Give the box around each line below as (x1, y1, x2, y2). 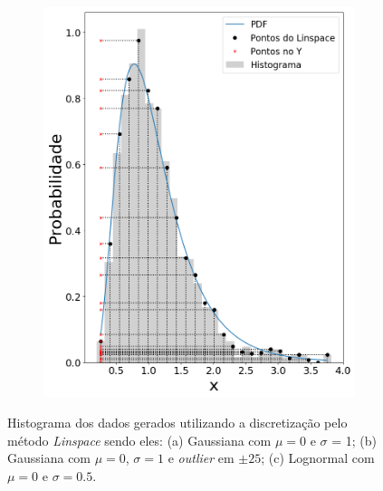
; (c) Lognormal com (261, 448, 375, 467)
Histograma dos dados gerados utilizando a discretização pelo (7, 413, 348, 432)
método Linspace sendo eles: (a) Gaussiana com (7, 430, 272, 449)
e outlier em (168, 448, 235, 467)
